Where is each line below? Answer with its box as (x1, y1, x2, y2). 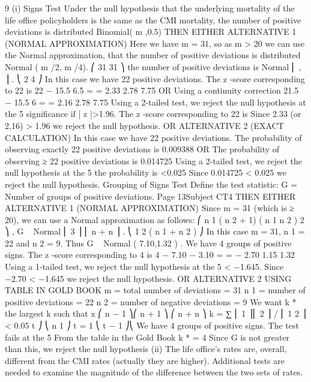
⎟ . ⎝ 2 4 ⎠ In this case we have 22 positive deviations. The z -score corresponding (5, 72, 305, 85)
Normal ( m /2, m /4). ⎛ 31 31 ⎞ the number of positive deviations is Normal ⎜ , (5, 60, 301, 73)
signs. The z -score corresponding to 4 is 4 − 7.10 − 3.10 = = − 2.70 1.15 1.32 (5, 248, 295, 261)
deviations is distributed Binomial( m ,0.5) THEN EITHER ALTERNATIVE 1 (5, 25, 297, 38)
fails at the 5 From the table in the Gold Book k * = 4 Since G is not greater (5, 330, 290, 343)
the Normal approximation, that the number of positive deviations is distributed (5, 49, 301, 61)
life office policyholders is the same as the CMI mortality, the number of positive (5, 13, 301, 26)
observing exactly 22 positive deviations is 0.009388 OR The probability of (5, 143, 280, 155)
